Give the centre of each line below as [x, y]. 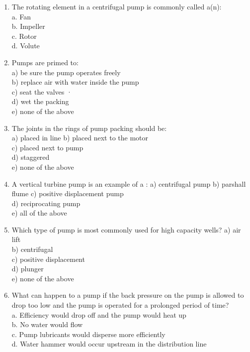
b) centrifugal [32, 249]
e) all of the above [39, 213]
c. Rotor [24, 36]
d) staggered [31, 157]
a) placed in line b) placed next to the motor [80, 138]
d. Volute [26, 46]
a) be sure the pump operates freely [66, 72]
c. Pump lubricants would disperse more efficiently [88, 334]
